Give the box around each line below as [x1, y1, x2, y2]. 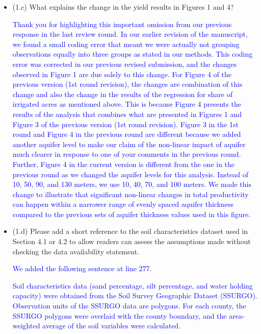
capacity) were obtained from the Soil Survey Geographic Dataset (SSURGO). [12, 290, 257, 301]
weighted [12, 320, 40, 331]
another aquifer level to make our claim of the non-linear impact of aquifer [12, 138, 246, 149]
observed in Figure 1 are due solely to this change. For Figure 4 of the [12, 68, 231, 79]
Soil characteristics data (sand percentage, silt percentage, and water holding [12, 280, 253, 291]
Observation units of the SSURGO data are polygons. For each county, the [12, 300, 246, 311]
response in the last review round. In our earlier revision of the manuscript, [12, 29, 248, 39]
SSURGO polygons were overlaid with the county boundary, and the [12, 310, 227, 321]
